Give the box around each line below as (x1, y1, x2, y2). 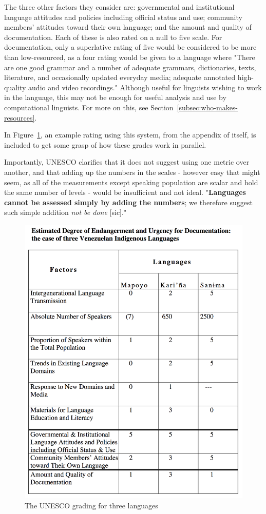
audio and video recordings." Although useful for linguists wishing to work (28, 82, 262, 92)
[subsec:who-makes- (177, 102, 238, 112)
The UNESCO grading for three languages (25, 500, 158, 510)
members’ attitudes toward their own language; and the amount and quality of (4, 22, 252, 32)
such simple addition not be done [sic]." (4, 207, 127, 218)
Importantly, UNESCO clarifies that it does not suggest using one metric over (4, 156, 250, 167)
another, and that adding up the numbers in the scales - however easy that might (4, 166, 260, 177)
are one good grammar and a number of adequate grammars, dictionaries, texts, (4, 62, 256, 72)
